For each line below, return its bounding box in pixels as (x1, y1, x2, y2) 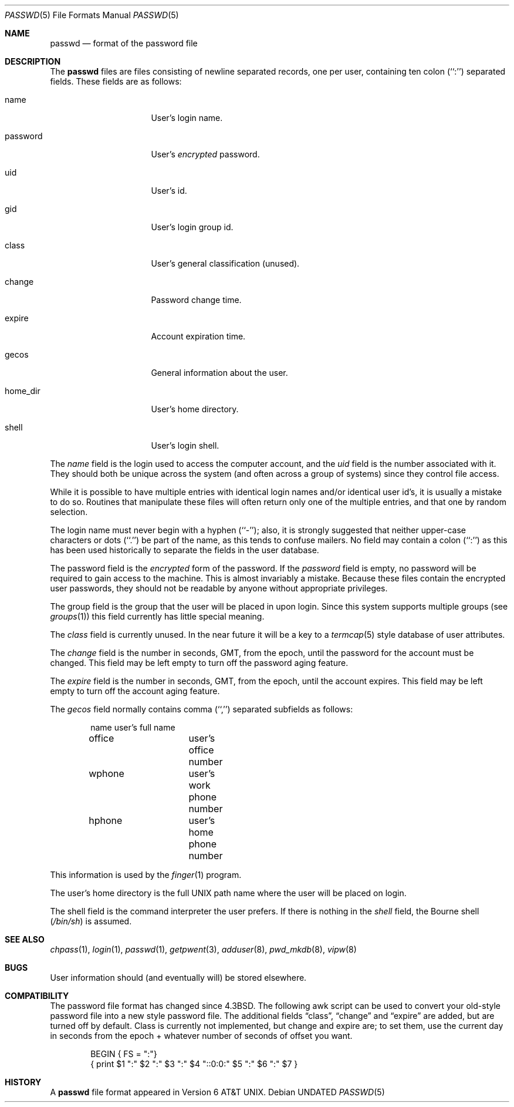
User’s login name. (151, 113, 223, 123)
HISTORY (5, 1077, 42, 1087)
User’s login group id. (151, 222, 234, 232)
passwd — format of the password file (50, 38, 198, 48)
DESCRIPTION (5, 56, 61, 66)
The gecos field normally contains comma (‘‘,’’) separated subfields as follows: (50, 704, 353, 714)
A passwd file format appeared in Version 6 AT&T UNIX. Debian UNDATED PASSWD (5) (50, 1087, 385, 1097)
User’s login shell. (151, 440, 219, 450)
